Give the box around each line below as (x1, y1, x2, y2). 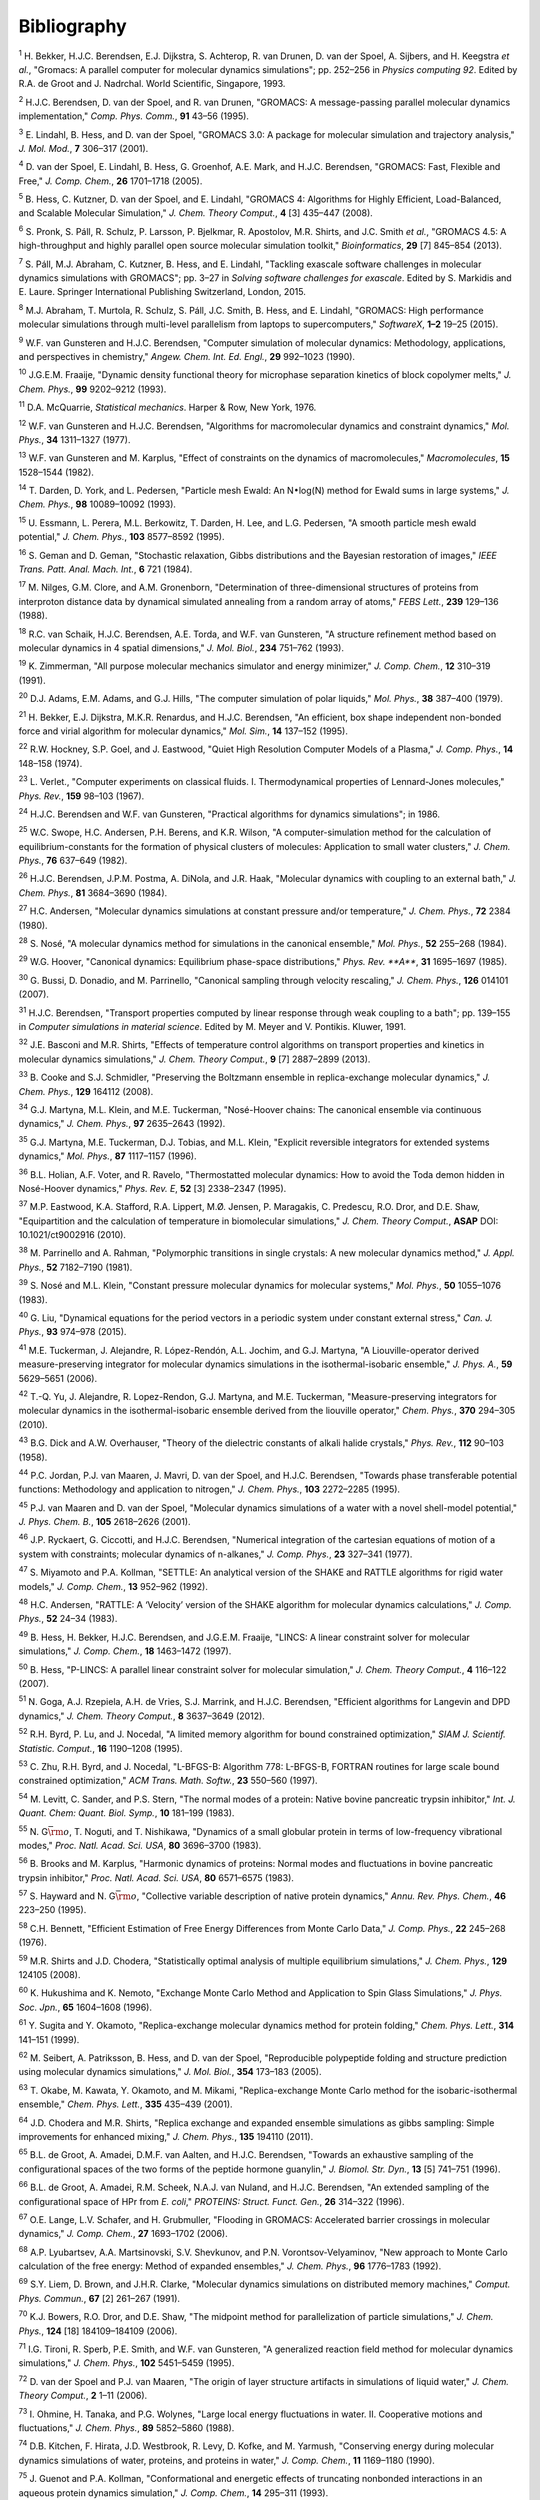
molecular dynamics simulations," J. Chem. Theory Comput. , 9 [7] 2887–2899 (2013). (18, 1053, 371, 1065)
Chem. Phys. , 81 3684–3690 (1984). (18, 886, 168, 899)
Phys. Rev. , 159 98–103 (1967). (18, 790, 145, 802)
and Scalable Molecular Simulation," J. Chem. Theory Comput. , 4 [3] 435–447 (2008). (18, 207, 374, 219)
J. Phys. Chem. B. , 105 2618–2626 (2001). (18, 1516, 191, 1528)
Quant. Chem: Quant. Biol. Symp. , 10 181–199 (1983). (18, 1807, 235, 1819)
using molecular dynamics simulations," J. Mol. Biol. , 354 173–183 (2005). (18, 2066, 322, 2078)
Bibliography (18, 15, 127, 37)
